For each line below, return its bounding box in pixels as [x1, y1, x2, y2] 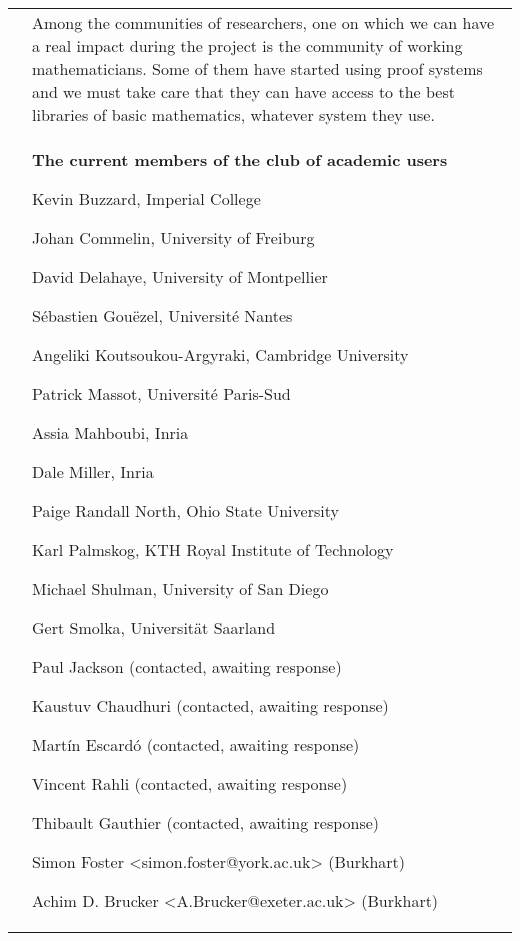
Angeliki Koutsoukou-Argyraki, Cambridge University [32, 343, 409, 366]
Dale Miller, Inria [32, 460, 154, 483]
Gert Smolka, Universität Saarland [32, 616, 276, 639]
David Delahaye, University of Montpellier [32, 265, 328, 288]
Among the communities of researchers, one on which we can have [32, 11, 495, 34]
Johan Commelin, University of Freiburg [32, 226, 315, 249]
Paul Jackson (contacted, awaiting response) [32, 655, 342, 678]
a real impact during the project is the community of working [32, 34, 463, 57]
